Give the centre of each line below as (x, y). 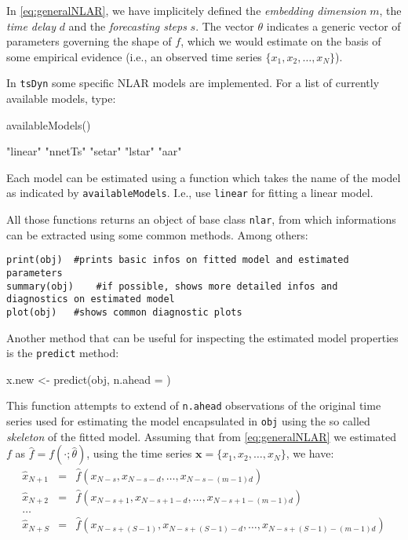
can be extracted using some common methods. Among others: (157, 234)
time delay (31, 26)
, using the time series (139, 453)
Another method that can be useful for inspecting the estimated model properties (202, 337)
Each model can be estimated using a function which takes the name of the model (204, 177)
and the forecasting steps (127, 26)
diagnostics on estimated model (91, 299)
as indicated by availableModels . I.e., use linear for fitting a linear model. (190, 193)
